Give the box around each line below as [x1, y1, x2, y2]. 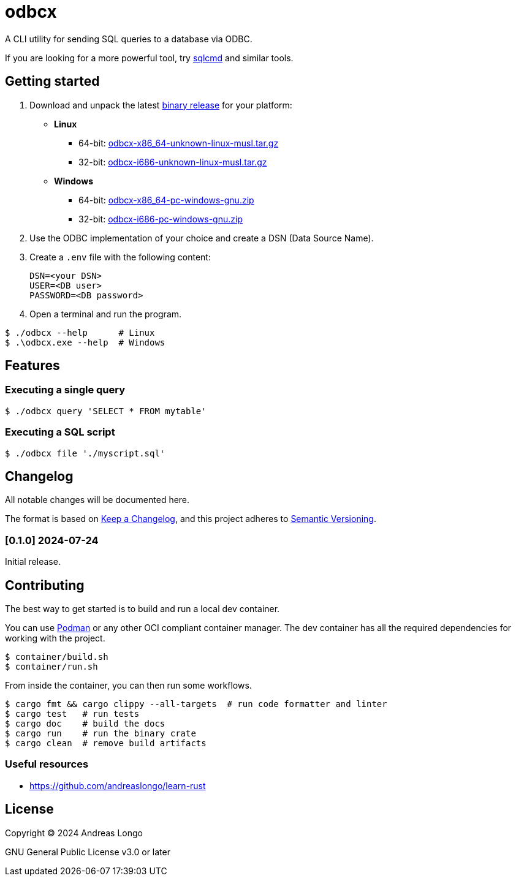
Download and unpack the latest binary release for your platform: [29, 99, 292, 110]
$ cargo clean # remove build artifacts [5, 738, 207, 748]
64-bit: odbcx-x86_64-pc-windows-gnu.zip [78, 194, 254, 205]
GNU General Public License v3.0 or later [5, 846, 170, 857]
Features [5, 358, 60, 374]
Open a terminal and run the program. [29, 308, 182, 319]
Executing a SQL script [5, 426, 115, 439]
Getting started [5, 74, 100, 89]
